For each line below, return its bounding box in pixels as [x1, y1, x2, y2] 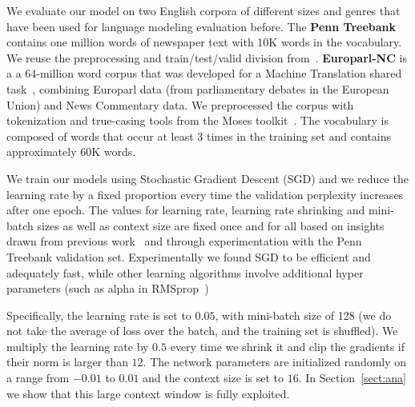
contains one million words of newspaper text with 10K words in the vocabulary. [6, 34, 402, 50]
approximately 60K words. [6, 143, 136, 160]
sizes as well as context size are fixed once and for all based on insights [37, 217, 385, 233]
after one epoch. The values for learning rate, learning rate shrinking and [6, 202, 365, 218]
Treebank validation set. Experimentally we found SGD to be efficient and [6, 248, 371, 265]
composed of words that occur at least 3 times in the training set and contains [6, 127, 392, 144]
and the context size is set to [143, 369, 284, 386]
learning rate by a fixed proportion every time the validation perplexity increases [6, 186, 404, 202]
